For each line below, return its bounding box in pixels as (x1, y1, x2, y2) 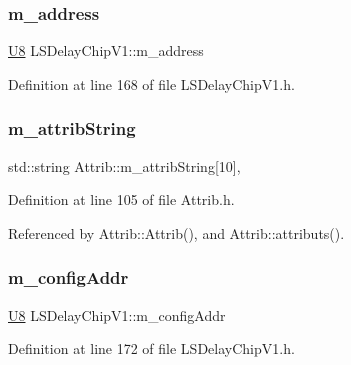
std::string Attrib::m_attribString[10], (8, 155, 241, 176)
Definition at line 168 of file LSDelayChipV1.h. (8, 73, 295, 94)
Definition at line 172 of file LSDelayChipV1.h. (8, 338, 295, 359)
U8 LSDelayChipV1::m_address (8, 40, 204, 61)
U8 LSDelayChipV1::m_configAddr (8, 304, 226, 325)
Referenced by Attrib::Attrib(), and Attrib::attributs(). (8, 222, 345, 243)
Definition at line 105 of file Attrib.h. (8, 189, 235, 210)
